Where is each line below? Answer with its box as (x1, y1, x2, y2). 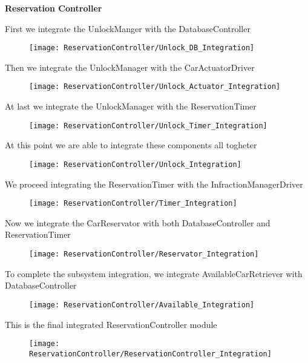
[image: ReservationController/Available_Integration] (29, 300, 255, 309)
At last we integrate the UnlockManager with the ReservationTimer (5, 100, 257, 113)
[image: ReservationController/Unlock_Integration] (29, 160, 241, 169)
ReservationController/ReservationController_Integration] (29, 349, 272, 358)
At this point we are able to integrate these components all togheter (5, 139, 257, 151)
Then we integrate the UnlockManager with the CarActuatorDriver (5, 60, 255, 73)
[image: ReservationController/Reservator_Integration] (29, 250, 259, 259)
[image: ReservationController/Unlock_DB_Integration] (29, 44, 255, 53)
